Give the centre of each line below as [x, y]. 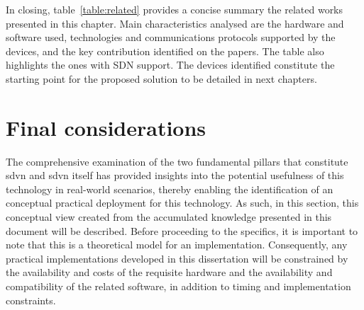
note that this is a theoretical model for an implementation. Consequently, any [177, 245]
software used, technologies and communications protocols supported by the [171, 37]
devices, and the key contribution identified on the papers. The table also [165, 51]
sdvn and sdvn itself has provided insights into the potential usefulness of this [175, 175]
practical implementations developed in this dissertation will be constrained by [177, 258]
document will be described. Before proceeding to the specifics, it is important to [182, 230]
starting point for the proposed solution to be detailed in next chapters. [161, 78]
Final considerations [106, 127]
